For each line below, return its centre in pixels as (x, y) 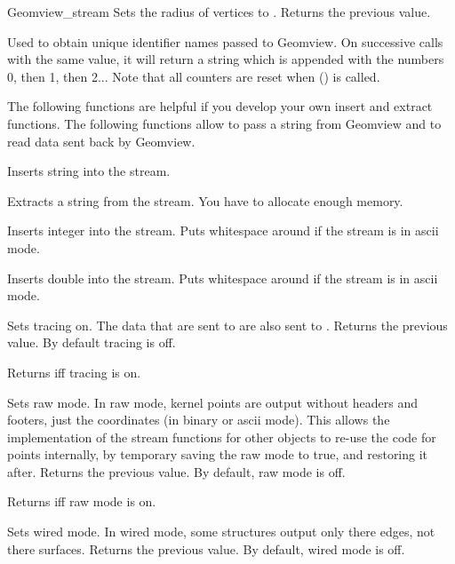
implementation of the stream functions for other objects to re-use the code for (222, 437)
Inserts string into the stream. (89, 171)
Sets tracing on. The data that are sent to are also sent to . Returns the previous (227, 325)
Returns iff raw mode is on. (82, 501)
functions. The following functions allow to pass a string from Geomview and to (224, 123)
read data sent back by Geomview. (101, 141)
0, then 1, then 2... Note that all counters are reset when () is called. (194, 76)
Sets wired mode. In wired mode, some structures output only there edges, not (221, 532)
